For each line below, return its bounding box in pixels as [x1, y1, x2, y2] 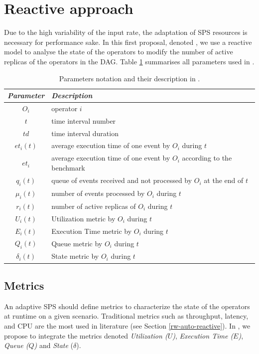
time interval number [51, 115, 116, 126]
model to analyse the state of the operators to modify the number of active [4, 46, 233, 57]
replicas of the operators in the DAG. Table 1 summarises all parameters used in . [4, 56, 255, 66]
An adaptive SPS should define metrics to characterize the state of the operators [4, 301, 250, 311]
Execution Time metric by [51, 225, 132, 236]
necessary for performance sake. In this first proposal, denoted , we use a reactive [4, 36, 252, 47]
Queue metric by [51, 238, 103, 248]
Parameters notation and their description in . [59, 73, 200, 83]
